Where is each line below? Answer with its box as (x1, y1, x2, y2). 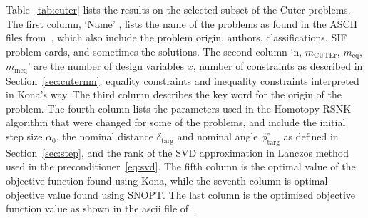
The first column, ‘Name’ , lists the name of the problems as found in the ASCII (6, 16, 358, 31)
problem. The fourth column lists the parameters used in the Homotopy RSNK (6, 100, 352, 115)
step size (6, 129, 43, 144)
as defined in (283, 129, 339, 144)
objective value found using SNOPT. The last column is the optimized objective (6, 187, 356, 202)
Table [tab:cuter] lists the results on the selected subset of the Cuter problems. (6, 2, 351, 16)
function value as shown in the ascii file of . (6, 201, 197, 216)
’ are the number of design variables (27, 58, 184, 73)
